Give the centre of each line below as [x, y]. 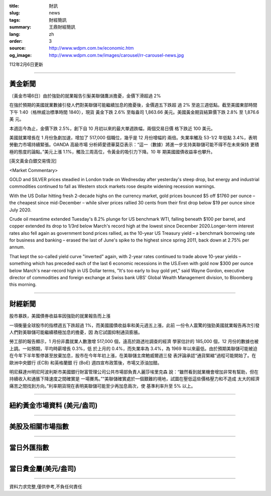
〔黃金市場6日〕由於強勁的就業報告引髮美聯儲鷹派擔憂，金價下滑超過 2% [85, 96]
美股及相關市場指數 [39, 426]
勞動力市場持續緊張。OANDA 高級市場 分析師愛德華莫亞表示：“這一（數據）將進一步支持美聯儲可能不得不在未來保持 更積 [134, 145]
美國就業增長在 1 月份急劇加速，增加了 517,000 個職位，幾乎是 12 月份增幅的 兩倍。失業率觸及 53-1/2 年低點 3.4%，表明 [133, 137]
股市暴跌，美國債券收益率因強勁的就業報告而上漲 [60, 316]
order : [16, 41]
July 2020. [20, 210]
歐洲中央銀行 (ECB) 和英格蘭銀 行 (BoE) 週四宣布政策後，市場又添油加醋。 [86, 363]
